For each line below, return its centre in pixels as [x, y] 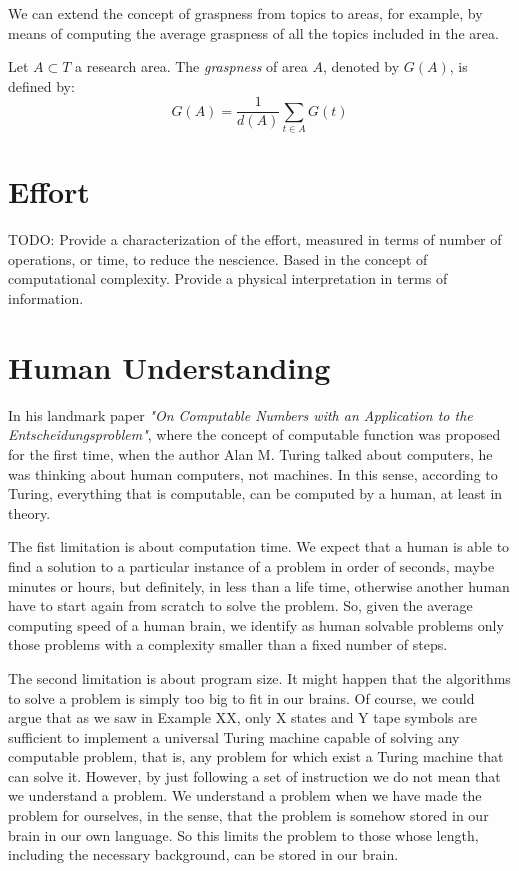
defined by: [41, 85]
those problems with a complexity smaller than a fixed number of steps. [228, 644]
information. [46, 298]
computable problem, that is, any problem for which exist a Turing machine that [256, 756]
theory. [29, 512]
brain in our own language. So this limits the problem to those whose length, [243, 834]
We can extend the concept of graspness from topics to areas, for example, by [245, 13]
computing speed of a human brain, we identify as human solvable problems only [256, 624]
